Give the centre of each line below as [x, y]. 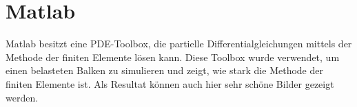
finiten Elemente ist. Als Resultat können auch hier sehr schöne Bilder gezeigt [170, 83]
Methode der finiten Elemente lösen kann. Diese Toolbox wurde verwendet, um [173, 57]
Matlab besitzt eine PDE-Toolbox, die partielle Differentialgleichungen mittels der [179, 44]
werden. [22, 97]
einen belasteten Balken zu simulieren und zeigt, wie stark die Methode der [164, 70]
